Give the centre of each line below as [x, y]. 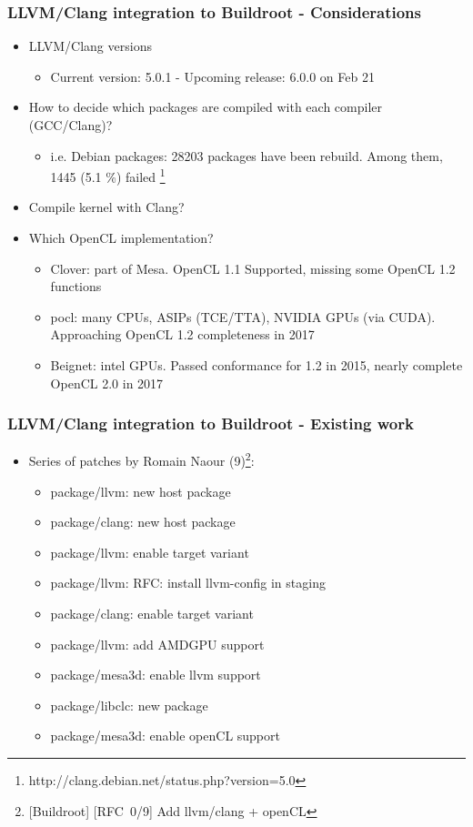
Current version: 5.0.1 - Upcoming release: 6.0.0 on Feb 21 [212, 76]
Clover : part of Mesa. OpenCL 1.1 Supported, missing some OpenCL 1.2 [253, 268]
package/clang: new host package [143, 522]
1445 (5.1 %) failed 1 [108, 175]
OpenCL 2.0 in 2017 [107, 383]
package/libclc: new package [129, 705]
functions [76, 286]
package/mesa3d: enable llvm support [156, 675]
